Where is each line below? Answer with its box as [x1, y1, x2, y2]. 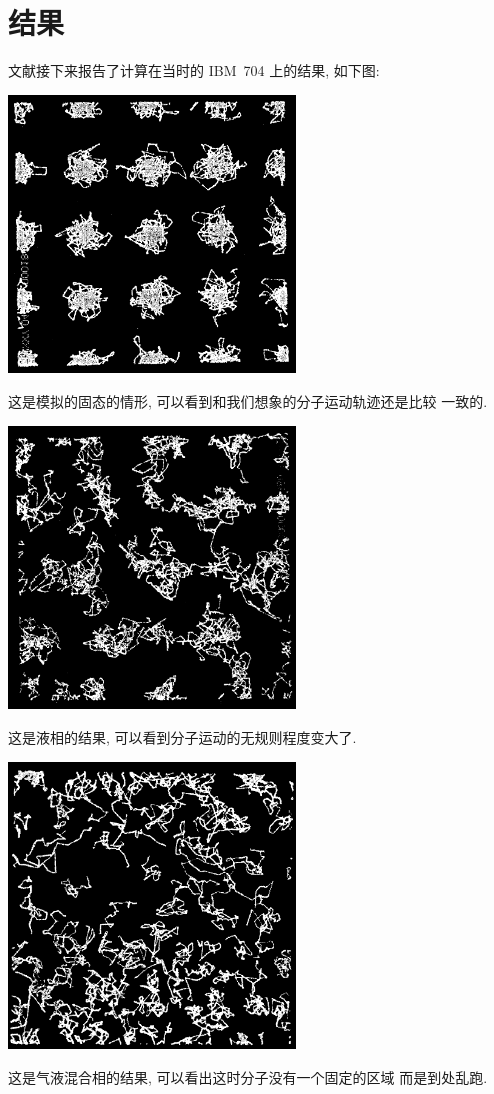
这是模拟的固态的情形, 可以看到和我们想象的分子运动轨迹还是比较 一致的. [8, 391, 488, 412]
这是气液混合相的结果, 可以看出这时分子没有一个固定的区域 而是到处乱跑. [8, 1066, 488, 1087]
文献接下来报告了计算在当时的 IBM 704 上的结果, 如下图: [8, 60, 380, 81]
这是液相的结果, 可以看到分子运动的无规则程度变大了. [8, 726, 357, 747]
